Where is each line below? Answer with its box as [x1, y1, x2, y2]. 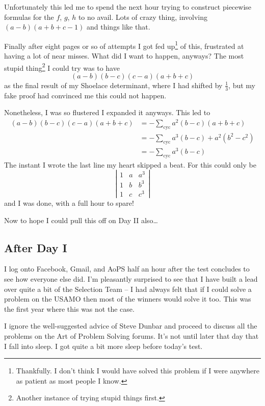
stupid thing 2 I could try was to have [4, 61, 120, 73]
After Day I [4, 239, 67, 255]
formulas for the [4, 11, 54, 22]
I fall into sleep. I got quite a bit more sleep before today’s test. [4, 340, 203, 351]
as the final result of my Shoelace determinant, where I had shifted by [4, 79, 223, 90]
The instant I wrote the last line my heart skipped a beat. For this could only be [4, 159, 256, 170]
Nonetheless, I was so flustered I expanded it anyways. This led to [4, 107, 210, 118]
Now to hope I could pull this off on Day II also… [4, 214, 158, 225]
